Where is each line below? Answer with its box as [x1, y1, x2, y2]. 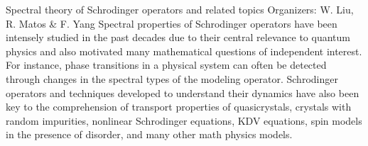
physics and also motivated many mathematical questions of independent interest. [6, 43, 362, 58]
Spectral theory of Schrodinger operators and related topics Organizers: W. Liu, [6, 2, 354, 16]
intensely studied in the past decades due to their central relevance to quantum [6, 30, 350, 45]
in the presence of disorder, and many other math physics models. [6, 127, 293, 142]
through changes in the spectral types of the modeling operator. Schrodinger [6, 71, 338, 86]
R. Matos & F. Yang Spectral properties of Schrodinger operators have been [6, 16, 337, 30]
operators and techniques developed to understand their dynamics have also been [6, 85, 359, 100]
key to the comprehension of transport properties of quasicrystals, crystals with [6, 99, 352, 114]
